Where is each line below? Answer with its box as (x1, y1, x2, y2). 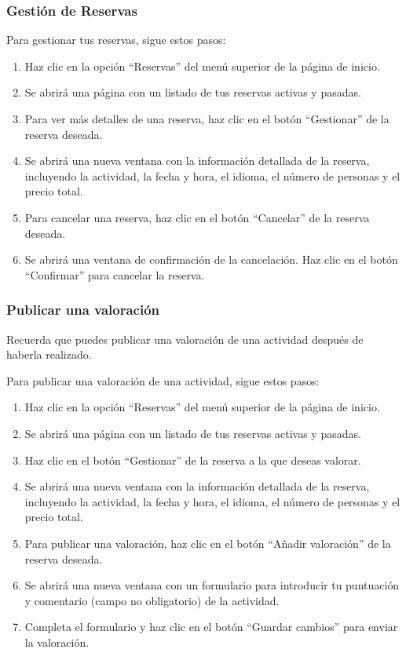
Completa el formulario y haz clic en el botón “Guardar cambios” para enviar (24, 618, 398, 635)
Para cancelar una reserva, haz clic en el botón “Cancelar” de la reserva (24, 209, 370, 225)
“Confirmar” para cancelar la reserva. (24, 266, 205, 283)
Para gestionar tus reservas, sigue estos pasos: (6, 31, 226, 48)
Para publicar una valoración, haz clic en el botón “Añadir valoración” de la (24, 534, 391, 551)
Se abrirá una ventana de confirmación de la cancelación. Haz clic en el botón (24, 251, 398, 268)
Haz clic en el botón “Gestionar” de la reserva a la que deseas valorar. (24, 451, 361, 468)
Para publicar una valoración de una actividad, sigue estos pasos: (6, 372, 320, 389)
